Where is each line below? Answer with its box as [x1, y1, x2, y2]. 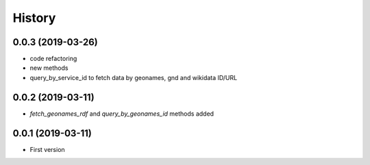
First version [29, 145, 65, 153]
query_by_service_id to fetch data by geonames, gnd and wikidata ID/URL [29, 73, 238, 81]
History [12, 10, 56, 25]
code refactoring [29, 55, 77, 63]
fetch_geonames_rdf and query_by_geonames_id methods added [29, 110, 214, 118]
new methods [29, 64, 69, 72]
